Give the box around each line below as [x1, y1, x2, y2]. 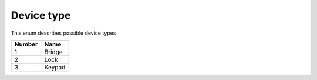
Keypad [44, 63, 66, 71]
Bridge [44, 48, 63, 56]
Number [14, 40, 38, 48]
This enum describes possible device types [11, 29, 116, 36]
